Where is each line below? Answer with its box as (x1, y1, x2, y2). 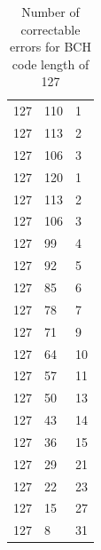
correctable (20, 20, 81, 38)
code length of (12, 54, 89, 73)
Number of (21, 3, 80, 20)
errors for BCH (10, 37, 91, 56)
